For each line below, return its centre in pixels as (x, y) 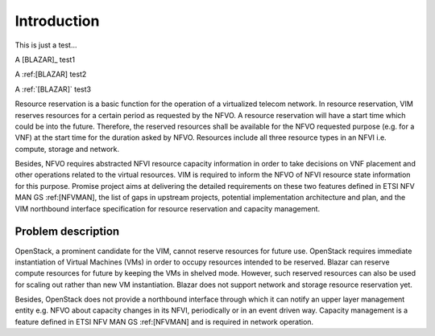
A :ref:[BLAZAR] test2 (51, 74)
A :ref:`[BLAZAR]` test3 (53, 89)
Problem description (67, 232)
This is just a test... (46, 45)
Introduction (57, 21)
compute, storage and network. (67, 149)
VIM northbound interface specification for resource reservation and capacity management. (168, 208)
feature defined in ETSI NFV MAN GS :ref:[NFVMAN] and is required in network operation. (164, 322)
